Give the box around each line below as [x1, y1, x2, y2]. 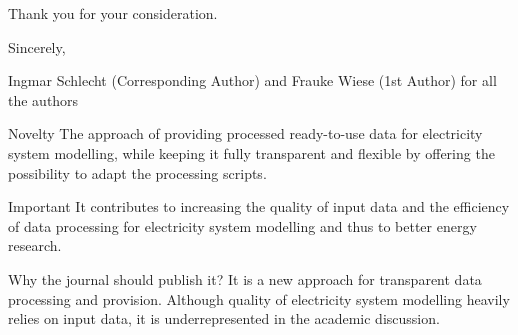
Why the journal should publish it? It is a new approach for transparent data [8, 268, 482, 289]
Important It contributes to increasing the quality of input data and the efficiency [8, 196, 510, 217]
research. [8, 235, 62, 256]
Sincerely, [8, 36, 66, 57]
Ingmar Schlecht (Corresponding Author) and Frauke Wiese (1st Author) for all [8, 70, 497, 91]
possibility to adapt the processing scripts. [8, 162, 267, 183]
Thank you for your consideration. [8, 3, 218, 23]
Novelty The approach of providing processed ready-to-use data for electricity [8, 123, 483, 144]
